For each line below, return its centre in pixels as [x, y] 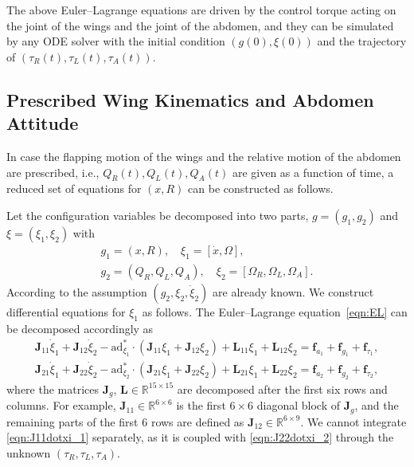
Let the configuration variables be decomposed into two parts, [158, 215]
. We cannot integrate [353, 421]
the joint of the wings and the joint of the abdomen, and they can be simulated [200, 25]
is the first [201, 405]
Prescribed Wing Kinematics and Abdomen [190, 99]
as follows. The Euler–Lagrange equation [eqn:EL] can [275, 311]
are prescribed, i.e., [53, 172]
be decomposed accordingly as [80, 328]
